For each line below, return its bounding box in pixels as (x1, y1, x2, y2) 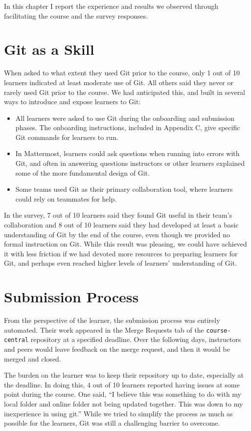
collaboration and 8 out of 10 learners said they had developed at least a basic (4, 220, 239, 230)
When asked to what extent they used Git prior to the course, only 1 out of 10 (4, 68, 240, 78)
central (4, 337, 29, 344)
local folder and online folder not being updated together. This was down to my (4, 399, 243, 408)
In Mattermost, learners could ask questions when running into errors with (15, 148, 240, 159)
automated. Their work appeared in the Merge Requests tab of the (4, 324, 204, 335)
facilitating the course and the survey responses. (4, 10, 148, 21)
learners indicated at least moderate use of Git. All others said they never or (4, 77, 233, 87)
